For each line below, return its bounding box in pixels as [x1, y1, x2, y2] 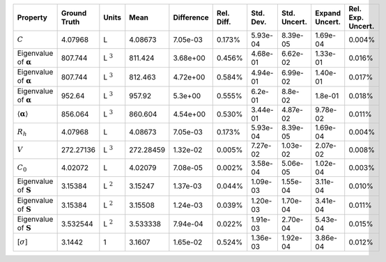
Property [17, 13, 48, 22]
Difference [173, 13, 209, 22]
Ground [61, 8, 87, 17]
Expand [314, 8, 341, 17]
